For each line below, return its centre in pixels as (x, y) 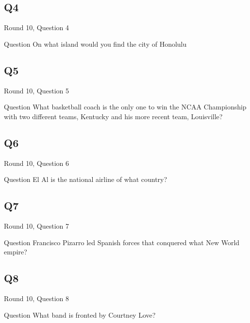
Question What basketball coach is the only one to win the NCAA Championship (125, 107)
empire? (16, 252)
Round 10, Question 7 (37, 225)
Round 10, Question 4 (37, 27)
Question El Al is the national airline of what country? (86, 179)
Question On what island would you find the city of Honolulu (95, 44)
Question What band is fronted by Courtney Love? (80, 314)
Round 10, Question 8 (37, 298)
